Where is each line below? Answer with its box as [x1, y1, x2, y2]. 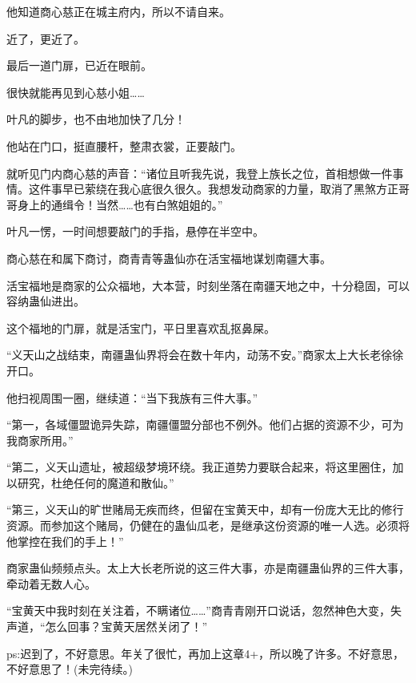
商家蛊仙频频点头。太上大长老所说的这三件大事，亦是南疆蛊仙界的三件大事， [6, 560, 410, 576]
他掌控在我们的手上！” [6, 532, 124, 549]
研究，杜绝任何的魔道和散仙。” [17, 474, 174, 491]
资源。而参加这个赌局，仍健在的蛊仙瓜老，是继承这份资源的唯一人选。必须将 [6, 517, 410, 534]
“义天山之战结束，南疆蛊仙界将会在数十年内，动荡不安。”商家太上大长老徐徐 [6, 346, 404, 363]
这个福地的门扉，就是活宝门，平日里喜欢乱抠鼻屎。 [6, 319, 275, 336]
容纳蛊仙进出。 [6, 293, 85, 309]
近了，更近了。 [6, 30, 85, 46]
